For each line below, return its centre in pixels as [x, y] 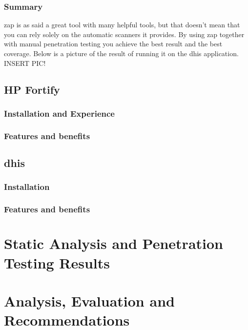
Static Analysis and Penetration [114, 243]
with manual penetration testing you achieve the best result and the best [113, 44]
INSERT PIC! [25, 63]
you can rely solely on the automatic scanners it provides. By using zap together [124, 34]
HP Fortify [32, 89]
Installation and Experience [59, 113]
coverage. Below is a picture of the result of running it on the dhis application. [121, 53]
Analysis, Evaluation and [89, 300]
